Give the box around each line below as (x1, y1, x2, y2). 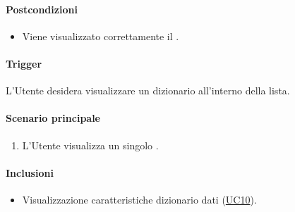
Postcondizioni (6, 1, 78, 16)
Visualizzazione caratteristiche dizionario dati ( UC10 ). (22, 192, 257, 206)
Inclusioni (6, 165, 54, 180)
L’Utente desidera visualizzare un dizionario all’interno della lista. (6, 83, 290, 98)
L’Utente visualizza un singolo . (22, 137, 159, 152)
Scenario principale (6, 111, 100, 125)
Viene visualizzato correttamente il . (22, 28, 179, 43)
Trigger (6, 56, 42, 70)
